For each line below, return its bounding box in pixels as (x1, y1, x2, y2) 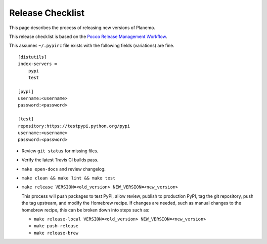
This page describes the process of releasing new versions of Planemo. (9, 25, 156, 31)
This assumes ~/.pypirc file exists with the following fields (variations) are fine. (9, 42, 175, 49)
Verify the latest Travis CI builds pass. (21, 157, 99, 163)
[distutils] (18, 54, 47, 60)
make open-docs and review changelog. (21, 166, 106, 172)
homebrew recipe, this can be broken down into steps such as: (21, 207, 150, 213)
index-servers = (18, 61, 57, 67)
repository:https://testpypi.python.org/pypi (18, 123, 131, 129)
